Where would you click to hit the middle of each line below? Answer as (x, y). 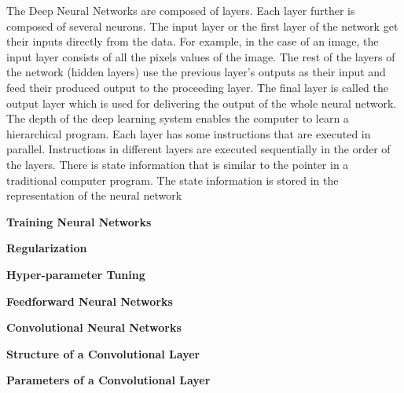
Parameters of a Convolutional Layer (108, 380)
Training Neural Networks (79, 221)
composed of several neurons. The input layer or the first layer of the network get (202, 26)
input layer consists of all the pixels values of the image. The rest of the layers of (201, 56)
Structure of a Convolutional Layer (103, 353)
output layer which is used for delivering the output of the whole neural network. (202, 103)
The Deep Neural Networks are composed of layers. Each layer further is (181, 10)
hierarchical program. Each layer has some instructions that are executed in (189, 133)
